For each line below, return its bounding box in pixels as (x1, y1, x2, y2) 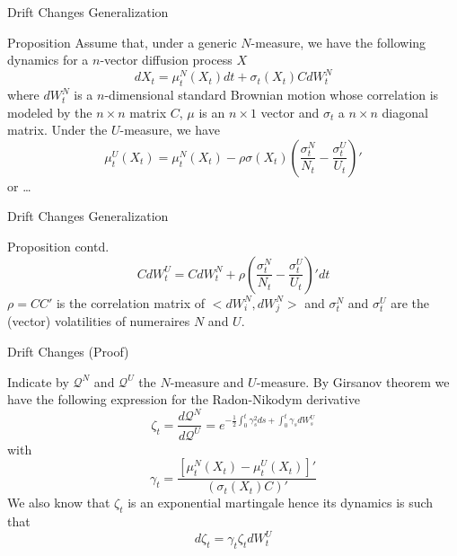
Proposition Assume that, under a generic (7, 32, 237, 51)
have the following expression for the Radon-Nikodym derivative (7, 390, 360, 409)
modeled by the (7, 102, 92, 121)
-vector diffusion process (100, 50, 233, 69)
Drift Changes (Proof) (7, 341, 129, 360)
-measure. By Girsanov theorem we (256, 372, 450, 391)
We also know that (7, 493, 110, 512)
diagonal (382, 102, 428, 121)
